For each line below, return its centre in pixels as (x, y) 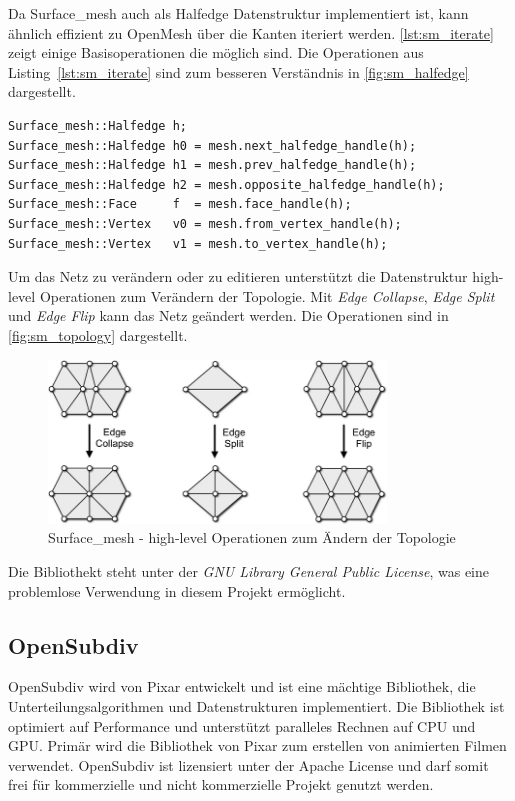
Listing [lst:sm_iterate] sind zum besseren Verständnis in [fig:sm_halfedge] (238, 71)
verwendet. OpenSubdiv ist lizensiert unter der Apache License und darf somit (248, 764)
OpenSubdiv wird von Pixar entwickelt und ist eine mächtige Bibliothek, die (242, 686)
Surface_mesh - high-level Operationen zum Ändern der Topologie (252, 537)
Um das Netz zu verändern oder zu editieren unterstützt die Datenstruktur (238, 276)
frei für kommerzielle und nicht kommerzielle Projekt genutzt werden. (221, 784)
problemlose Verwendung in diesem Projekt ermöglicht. (177, 590)
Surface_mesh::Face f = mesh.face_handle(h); (180, 204)
